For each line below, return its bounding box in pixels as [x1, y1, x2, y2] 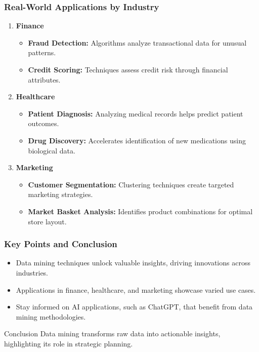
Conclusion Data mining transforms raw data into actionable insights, [4, 328, 221, 339]
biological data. [28, 145, 75, 155]
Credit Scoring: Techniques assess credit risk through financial [28, 64, 228, 74]
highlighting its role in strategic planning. [4, 338, 133, 348]
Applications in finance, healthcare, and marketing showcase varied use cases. [16, 284, 256, 295]
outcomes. [28, 118, 59, 129]
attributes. [28, 74, 61, 85]
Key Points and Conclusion [4, 238, 117, 250]
